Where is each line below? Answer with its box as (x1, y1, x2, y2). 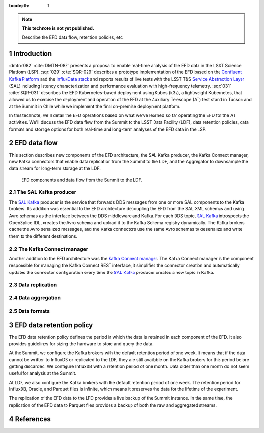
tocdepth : (9, 3, 30, 8)
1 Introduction (9, 49, 52, 58)
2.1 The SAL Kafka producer (9, 189, 77, 196)
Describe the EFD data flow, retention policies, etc (22, 34, 123, 40)
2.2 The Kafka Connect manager (9, 245, 88, 252)
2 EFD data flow (9, 139, 58, 147)
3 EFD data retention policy (9, 321, 93, 330)
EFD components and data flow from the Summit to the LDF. (21, 177, 143, 182)
